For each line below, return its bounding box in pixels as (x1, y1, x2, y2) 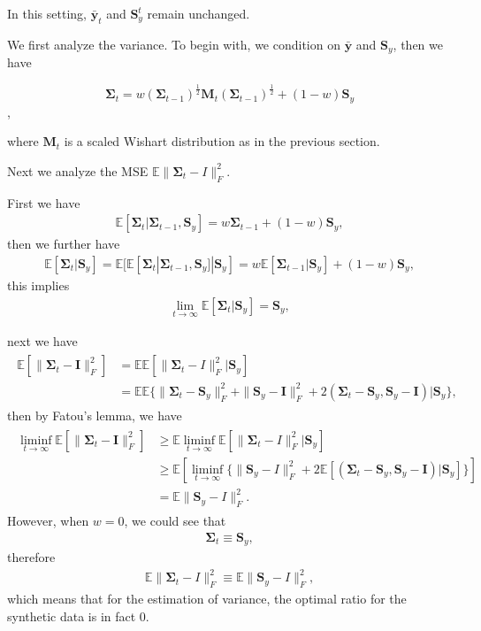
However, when (7, 512, 89, 530)
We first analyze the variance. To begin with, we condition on (7, 35, 340, 53)
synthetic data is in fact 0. (7, 606, 149, 625)
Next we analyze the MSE (7, 161, 149, 180)
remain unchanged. (147, 4, 250, 22)
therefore (7, 548, 56, 566)
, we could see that (124, 512, 226, 530)
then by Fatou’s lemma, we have (7, 405, 182, 424)
